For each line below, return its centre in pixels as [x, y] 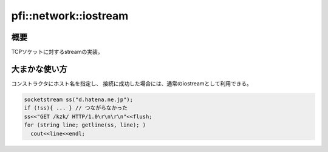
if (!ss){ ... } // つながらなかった [76, 108]
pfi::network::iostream [70, 16]
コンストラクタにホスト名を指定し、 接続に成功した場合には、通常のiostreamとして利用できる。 [132, 83]
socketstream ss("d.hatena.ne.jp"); [79, 99]
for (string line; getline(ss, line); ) [85, 125]
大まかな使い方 [39, 69]
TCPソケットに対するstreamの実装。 [57, 52]
